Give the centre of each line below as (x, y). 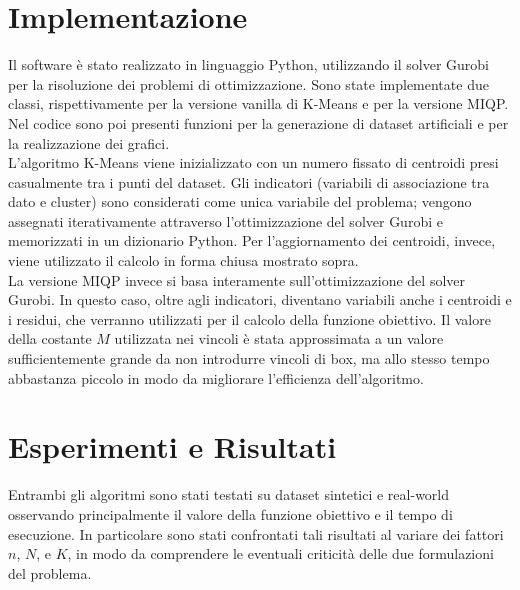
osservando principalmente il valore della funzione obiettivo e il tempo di (230, 513)
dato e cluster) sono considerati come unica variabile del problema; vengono (240, 201)
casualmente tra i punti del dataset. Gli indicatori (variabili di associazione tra (249, 181)
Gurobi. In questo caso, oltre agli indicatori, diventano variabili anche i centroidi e (260, 299)
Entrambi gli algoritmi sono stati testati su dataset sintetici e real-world (229, 494)
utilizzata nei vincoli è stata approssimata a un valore (279, 338)
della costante (50, 338)
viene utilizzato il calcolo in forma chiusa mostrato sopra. (183, 260)
